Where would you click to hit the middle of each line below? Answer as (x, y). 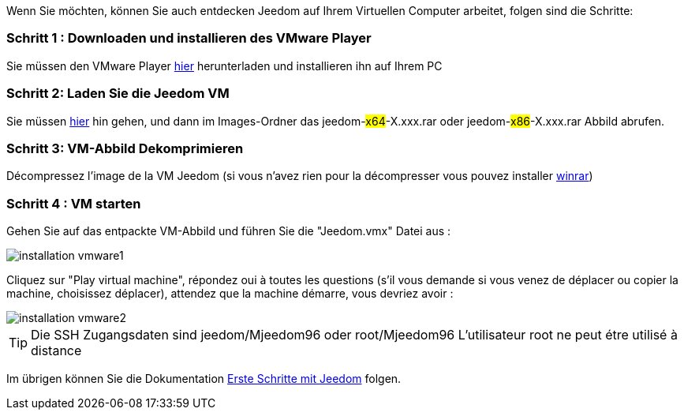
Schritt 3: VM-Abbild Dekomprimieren (125, 148)
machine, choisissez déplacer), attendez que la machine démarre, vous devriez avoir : (230, 293)
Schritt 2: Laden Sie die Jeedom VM (118, 94)
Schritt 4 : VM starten (74, 203)
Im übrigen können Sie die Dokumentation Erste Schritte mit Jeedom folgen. (204, 379)
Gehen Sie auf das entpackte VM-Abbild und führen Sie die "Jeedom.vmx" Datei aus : (229, 231)
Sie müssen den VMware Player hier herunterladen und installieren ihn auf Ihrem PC (224, 66)
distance (56, 350)
